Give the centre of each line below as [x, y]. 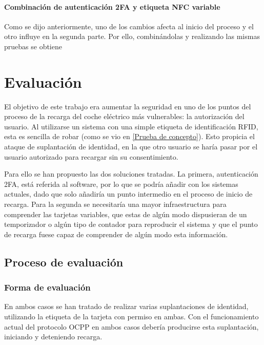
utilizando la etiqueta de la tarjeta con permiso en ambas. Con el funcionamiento [131, 317]
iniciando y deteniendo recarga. [53, 337]
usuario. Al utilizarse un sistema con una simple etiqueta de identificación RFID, [131, 126]
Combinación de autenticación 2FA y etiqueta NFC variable [112, 6]
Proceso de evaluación [64, 262]
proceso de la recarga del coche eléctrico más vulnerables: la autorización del [124, 116]
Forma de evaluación [47, 287]
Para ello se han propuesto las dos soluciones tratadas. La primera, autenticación [131, 174]
